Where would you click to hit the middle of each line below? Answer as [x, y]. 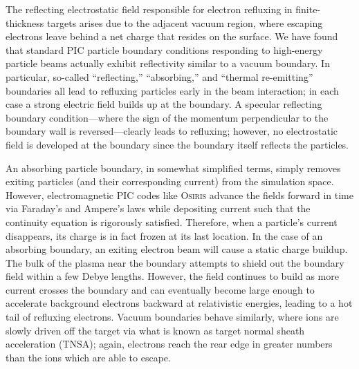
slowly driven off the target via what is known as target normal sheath [155, 330]
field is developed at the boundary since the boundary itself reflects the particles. [177, 144]
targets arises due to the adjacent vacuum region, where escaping [185, 22]
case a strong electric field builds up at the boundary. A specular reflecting [164, 104]
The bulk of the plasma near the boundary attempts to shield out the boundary [175, 262]
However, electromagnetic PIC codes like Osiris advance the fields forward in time [179, 195]
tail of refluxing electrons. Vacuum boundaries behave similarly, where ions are [172, 317]
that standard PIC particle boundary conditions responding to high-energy [164, 49]
